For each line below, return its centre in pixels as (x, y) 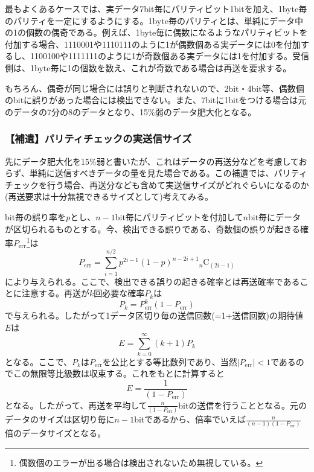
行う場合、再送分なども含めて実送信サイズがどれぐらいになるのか (178, 184)
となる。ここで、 (39, 361)
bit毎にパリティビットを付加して (179, 216)
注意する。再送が (55, 293)
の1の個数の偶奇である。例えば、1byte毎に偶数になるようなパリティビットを (156, 32)
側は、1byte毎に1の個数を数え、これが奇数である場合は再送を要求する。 (148, 67)
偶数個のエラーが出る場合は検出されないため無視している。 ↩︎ (141, 462)
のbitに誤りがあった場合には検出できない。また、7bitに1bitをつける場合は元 (156, 100)
